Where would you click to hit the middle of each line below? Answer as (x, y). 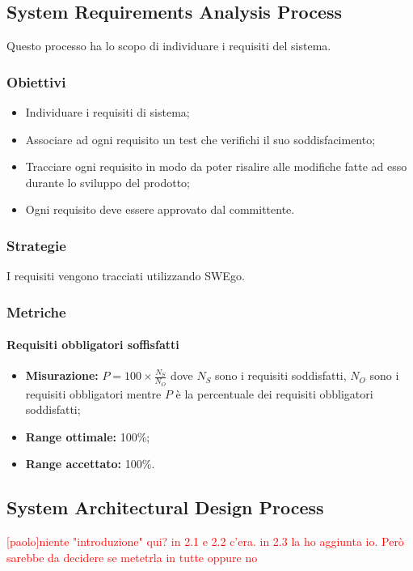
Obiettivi (36, 81)
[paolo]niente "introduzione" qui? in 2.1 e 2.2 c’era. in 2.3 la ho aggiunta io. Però (205, 541)
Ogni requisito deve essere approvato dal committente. (160, 209)
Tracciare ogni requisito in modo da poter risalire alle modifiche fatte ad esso (216, 166)
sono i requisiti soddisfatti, (281, 375)
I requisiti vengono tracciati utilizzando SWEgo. (126, 276)
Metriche (36, 311)
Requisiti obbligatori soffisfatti (93, 345)
